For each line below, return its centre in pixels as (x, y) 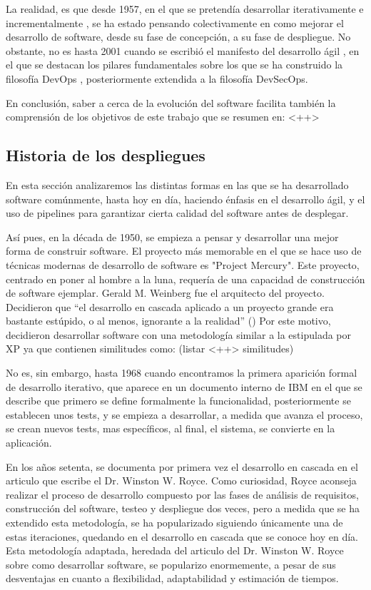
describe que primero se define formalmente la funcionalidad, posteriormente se (178, 401)
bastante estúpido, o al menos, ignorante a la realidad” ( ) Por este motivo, (168, 321)
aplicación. (29, 443)
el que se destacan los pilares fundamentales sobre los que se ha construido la (174, 65)
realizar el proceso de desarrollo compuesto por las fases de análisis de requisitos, (182, 494)
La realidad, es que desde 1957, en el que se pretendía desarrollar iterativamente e (185, 9)
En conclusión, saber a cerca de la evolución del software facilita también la (171, 102)
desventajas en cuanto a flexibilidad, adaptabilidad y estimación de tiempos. (172, 578)
